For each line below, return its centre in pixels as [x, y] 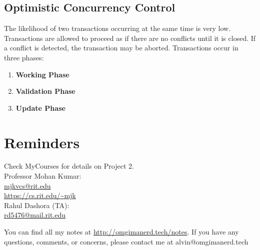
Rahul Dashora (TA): [37, 205]
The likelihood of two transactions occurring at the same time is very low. [117, 28]
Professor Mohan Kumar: [43, 176]
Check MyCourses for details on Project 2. [69, 166]
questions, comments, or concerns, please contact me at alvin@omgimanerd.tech [126, 241]
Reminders [42, 142]
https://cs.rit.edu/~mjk [40, 195]
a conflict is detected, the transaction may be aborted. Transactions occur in [121, 48]
